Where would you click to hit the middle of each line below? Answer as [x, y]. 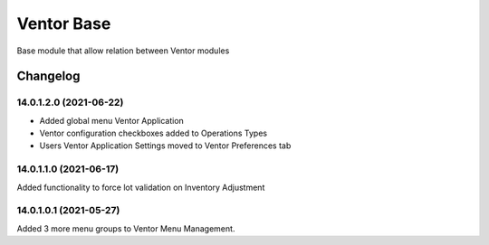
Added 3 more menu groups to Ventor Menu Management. [126, 228]
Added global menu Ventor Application [112, 120]
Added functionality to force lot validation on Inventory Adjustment [141, 187]
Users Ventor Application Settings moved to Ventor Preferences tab [165, 146]
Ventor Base [64, 24]
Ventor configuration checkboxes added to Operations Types [153, 133]
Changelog [48, 76]
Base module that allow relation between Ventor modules [123, 51]
